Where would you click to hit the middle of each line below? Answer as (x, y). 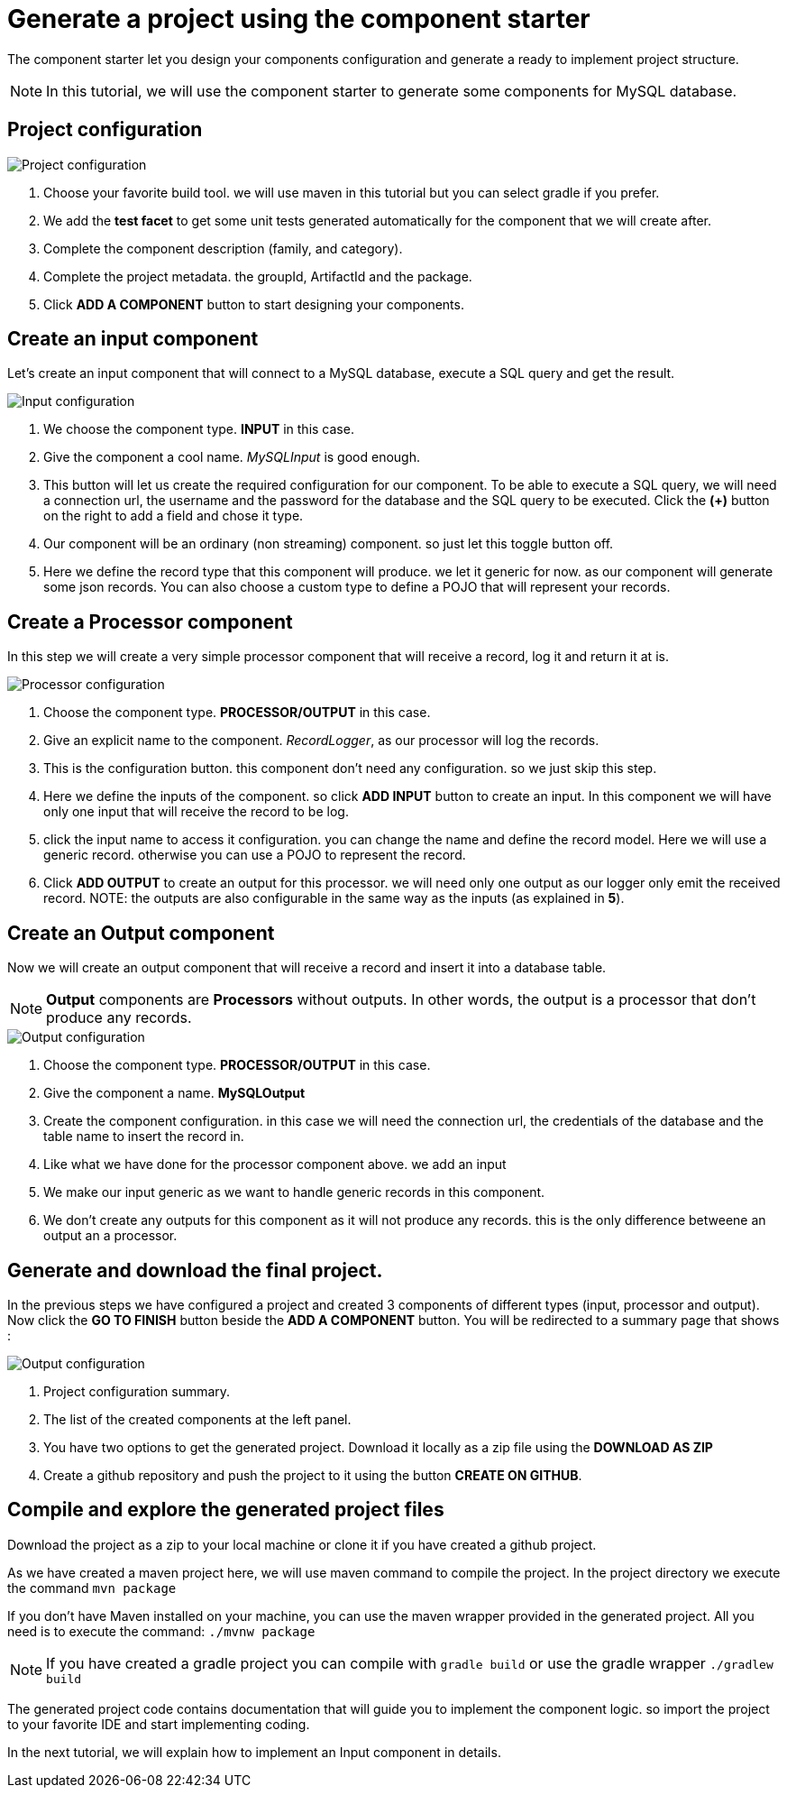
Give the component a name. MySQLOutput (174, 1093)
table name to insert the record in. (144, 1137)
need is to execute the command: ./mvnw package (161, 1631)
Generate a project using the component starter (299, 19)
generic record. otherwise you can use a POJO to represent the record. (255, 855)
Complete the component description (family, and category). (223, 248)
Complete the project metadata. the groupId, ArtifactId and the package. (258, 276)
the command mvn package (92, 1588)
